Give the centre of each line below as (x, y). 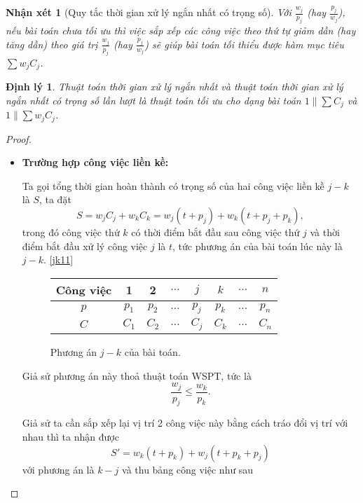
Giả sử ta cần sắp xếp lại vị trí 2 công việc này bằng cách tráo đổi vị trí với (185, 423)
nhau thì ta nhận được (70, 436)
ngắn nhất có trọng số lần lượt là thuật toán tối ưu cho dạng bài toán (153, 100)
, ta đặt (55, 199)
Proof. (19, 138)
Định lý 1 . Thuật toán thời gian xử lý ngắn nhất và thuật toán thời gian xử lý (174, 87)
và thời (325, 232)
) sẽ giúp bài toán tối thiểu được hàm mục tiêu (244, 44)
